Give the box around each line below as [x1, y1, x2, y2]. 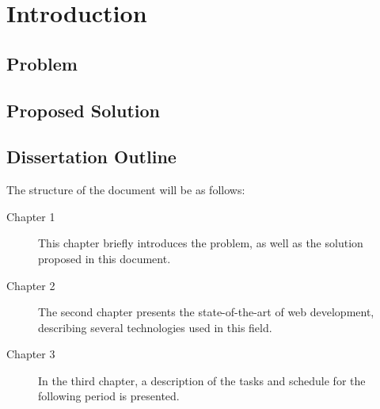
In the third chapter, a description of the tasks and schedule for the [38, 372, 366, 388]
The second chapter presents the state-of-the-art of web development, [38, 304, 374, 320]
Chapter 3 [6, 346, 55, 362]
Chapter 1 [6, 208, 55, 224]
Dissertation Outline [6, 144, 177, 169]
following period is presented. [38, 388, 180, 404]
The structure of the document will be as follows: [6, 182, 245, 198]
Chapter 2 [6, 277, 55, 293]
